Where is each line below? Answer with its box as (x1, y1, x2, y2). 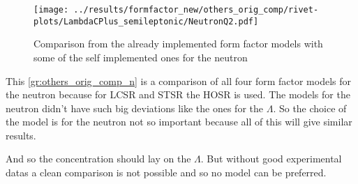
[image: (33, 5, 69, 15)
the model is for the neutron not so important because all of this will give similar (6, 114, 352, 129)
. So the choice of (273, 100, 347, 115)
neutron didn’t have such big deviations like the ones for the (6, 100, 263, 115)
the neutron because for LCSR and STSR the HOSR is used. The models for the (6, 87, 350, 102)
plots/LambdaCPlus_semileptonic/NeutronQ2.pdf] (33, 16, 259, 26)
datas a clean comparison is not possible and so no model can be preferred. (6, 165, 327, 180)
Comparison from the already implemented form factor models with (33, 36, 323, 51)
